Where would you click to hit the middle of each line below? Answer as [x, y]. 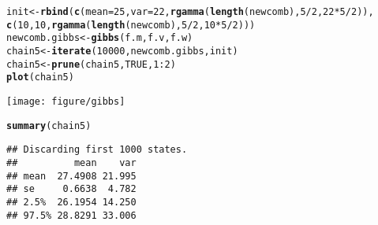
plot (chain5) [40, 77]
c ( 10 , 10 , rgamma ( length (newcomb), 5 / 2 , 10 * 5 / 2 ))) [131, 25]
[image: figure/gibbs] [66, 101]
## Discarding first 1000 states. [97, 150]
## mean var [71, 162]
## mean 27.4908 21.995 [71, 176]
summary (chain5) [49, 125]
